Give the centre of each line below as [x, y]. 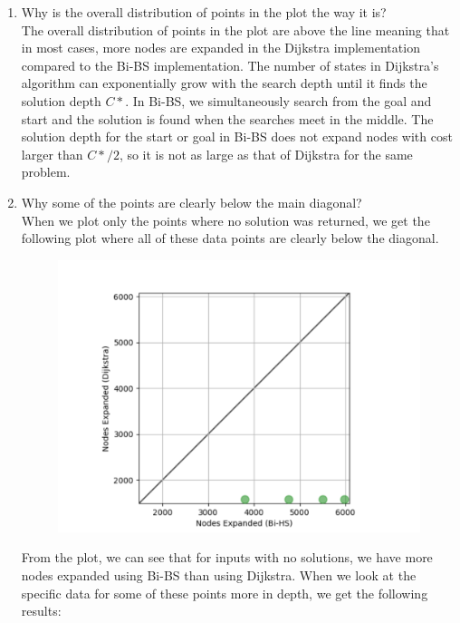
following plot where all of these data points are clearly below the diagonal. [230, 238]
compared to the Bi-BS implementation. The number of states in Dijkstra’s [230, 65]
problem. [46, 172]
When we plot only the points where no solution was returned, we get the [225, 220]
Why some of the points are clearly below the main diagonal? [192, 202]
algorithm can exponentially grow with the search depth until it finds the [224, 83]
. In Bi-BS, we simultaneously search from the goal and [278, 100]
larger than [52, 154]
